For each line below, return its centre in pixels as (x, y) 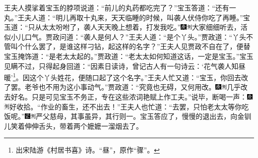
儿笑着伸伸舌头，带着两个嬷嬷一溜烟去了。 (73, 126)
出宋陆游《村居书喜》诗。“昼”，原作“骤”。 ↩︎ (88, 150)
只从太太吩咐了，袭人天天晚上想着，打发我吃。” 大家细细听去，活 (138, 27)
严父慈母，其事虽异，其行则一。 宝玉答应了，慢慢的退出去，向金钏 (144, 116)
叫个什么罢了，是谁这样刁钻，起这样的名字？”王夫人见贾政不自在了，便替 (130, 46)
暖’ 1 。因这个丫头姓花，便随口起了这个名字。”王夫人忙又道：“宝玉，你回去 (123, 77)
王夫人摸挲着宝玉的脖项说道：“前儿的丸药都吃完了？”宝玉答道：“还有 (117, 7)
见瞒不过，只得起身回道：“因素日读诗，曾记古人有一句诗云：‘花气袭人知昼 (125, 66)
